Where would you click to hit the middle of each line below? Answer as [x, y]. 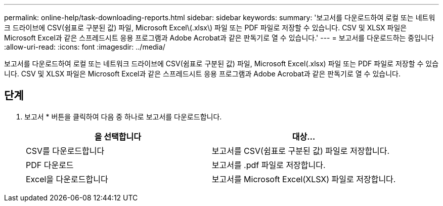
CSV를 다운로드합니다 [65, 151]
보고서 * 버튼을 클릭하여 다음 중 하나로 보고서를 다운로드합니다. [123, 116]
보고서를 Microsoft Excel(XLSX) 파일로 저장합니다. [304, 179]
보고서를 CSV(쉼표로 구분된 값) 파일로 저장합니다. [301, 151]
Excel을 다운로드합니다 [67, 179]
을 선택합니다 [118, 136]
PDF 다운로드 [50, 165]
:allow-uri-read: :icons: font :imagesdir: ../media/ [85, 47]
